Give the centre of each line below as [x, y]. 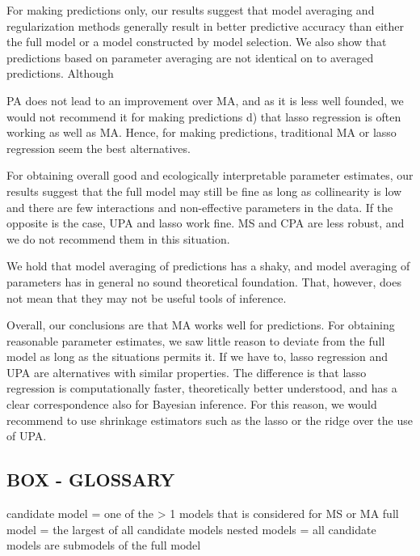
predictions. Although [60, 73]
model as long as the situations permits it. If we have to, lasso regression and [197, 357]
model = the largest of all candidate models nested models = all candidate [191, 529]
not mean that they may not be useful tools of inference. [147, 297]
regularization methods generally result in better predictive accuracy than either [206, 25]
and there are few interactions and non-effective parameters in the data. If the [200, 207]
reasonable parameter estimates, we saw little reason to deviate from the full [196, 340]
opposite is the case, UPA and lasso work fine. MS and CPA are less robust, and [206, 223]
